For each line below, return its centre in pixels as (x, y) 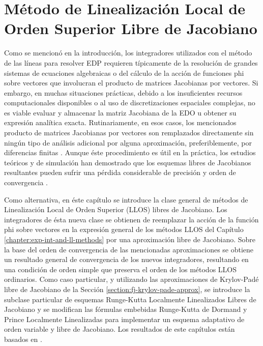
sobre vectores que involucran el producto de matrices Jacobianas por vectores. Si (131, 83)
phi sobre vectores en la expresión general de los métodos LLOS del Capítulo (124, 229)
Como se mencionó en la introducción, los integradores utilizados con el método (128, 53)
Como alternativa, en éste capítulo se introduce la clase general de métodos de (126, 199)
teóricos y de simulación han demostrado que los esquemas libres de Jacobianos (128, 162)
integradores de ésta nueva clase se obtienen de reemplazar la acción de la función (131, 219)
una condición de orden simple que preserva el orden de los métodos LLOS (121, 269)
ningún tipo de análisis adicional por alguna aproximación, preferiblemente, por (128, 142)
